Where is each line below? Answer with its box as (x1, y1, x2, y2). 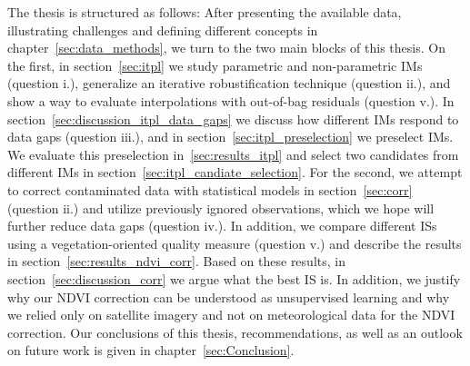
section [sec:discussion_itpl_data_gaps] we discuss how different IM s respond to (7, 109, 459, 128)
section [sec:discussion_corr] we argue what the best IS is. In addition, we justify (7, 269, 461, 288)
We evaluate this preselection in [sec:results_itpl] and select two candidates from (7, 144, 459, 163)
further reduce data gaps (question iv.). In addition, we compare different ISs (7, 216, 437, 235)
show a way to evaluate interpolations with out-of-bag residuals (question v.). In (7, 91, 455, 110)
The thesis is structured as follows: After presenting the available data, (7, 3, 402, 21)
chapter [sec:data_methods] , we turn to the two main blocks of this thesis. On (7, 38, 445, 57)
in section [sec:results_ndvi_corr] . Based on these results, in (7, 252, 345, 271)
